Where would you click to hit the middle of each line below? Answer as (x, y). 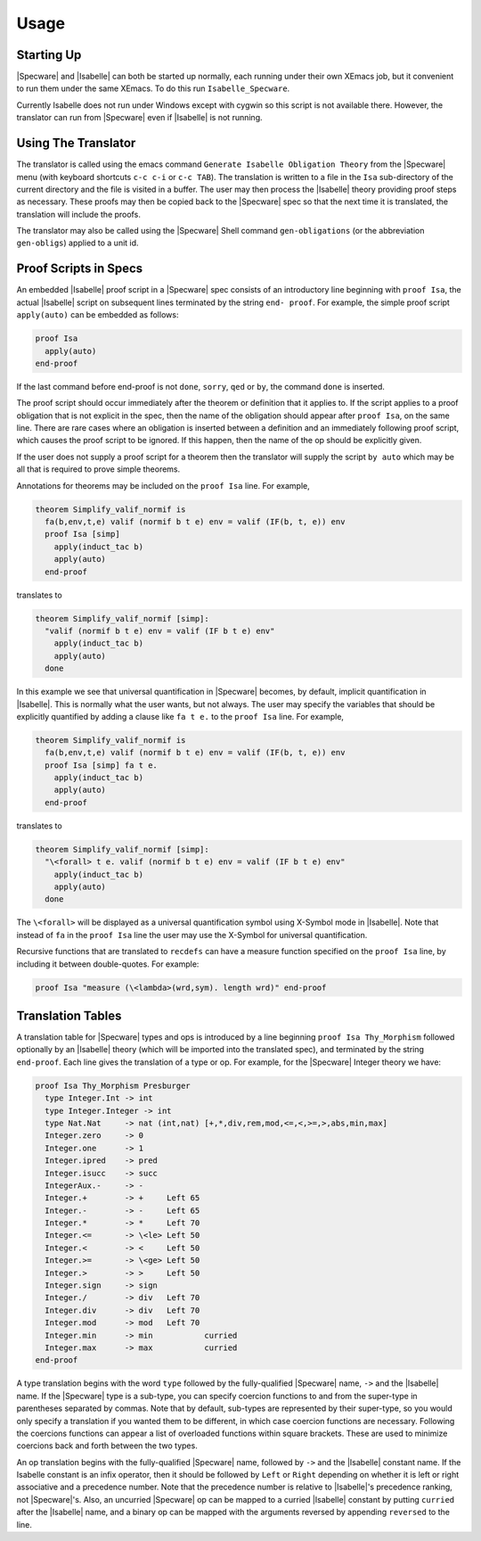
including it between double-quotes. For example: (108, 964)
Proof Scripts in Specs (80, 269)
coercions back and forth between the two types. (107, 1446)
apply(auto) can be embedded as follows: (98, 315)
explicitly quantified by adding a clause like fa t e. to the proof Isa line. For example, (180, 716)
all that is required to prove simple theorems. (98, 469)
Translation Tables (69, 1015)
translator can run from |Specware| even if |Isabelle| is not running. (139, 118)
